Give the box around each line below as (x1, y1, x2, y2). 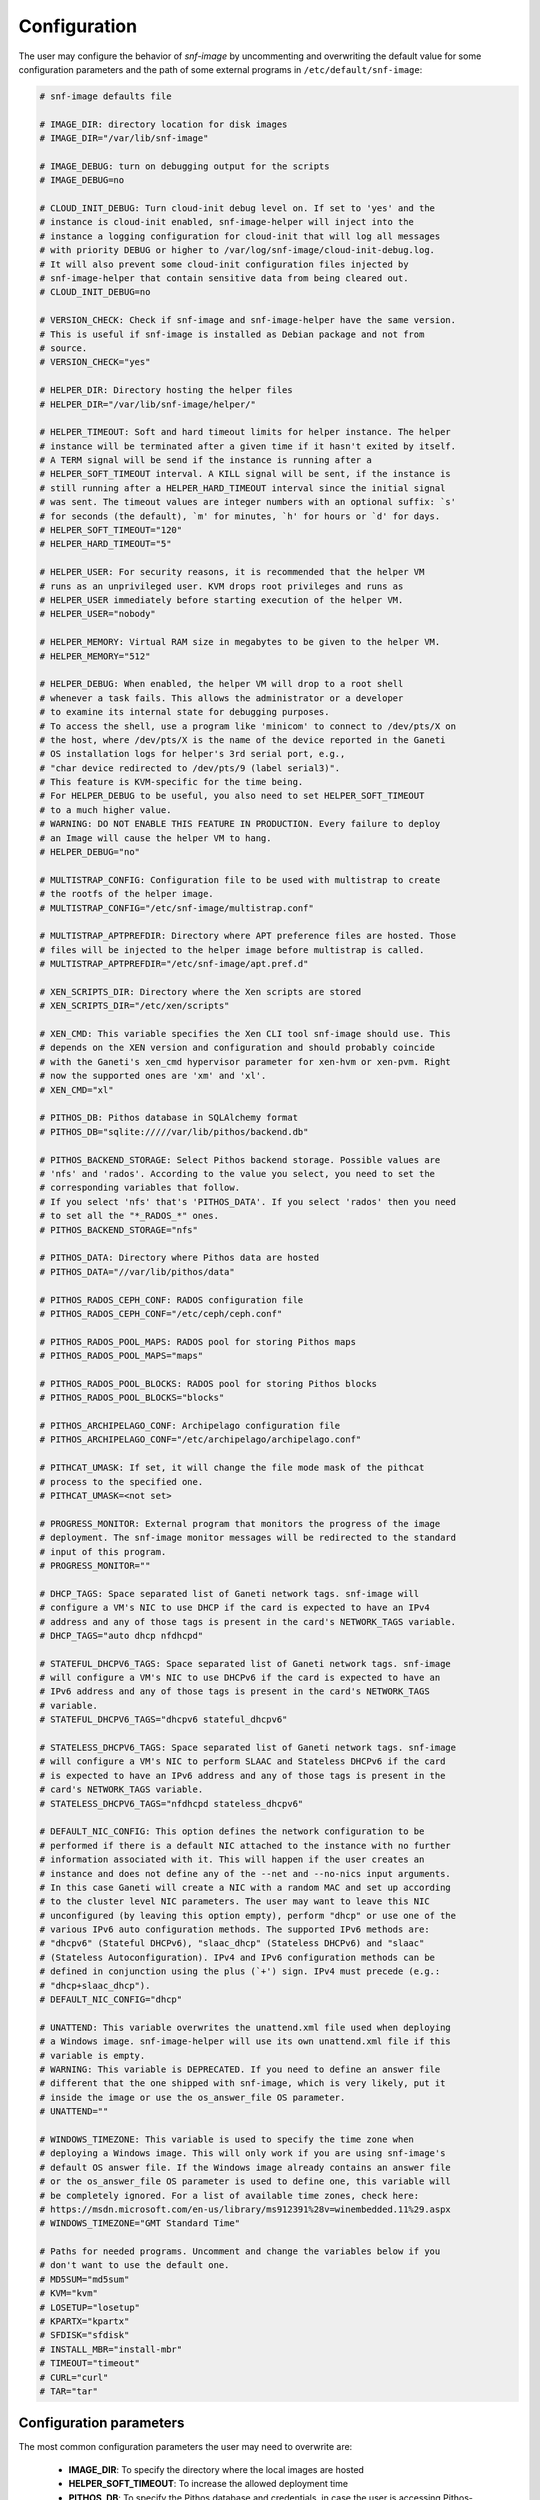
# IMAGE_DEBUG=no (39, 175, 125, 186)
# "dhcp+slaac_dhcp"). (39, 1980, 151, 1991)
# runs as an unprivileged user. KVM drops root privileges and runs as (39, 580, 404, 592)
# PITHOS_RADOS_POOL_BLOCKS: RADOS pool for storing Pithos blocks (39, 1378, 378, 1389)
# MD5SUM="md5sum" (39, 2273, 130, 2285)
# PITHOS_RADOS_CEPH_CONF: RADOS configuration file (39, 1294, 304, 1305)
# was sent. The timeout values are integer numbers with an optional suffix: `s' (39, 496, 457, 508)
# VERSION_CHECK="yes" (39, 356, 151, 368)
